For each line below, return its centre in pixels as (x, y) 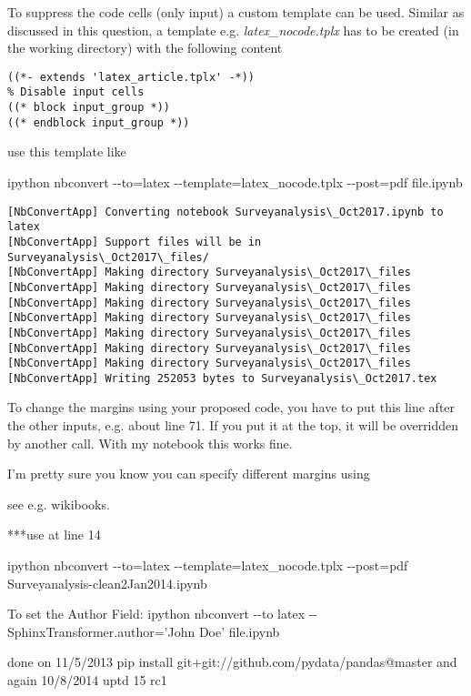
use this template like (67, 151)
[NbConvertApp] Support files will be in (135, 242)
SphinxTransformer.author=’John (101, 631)
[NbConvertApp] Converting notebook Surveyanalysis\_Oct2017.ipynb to (225, 212)
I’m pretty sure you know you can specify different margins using (189, 474)
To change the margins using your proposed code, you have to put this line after (231, 407)
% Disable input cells (76, 92)
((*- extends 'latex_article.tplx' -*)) (131, 77)
